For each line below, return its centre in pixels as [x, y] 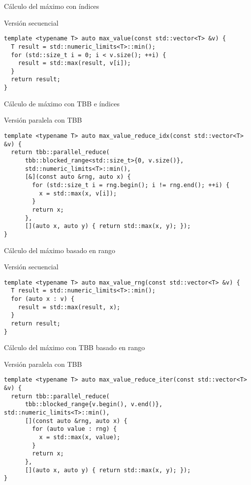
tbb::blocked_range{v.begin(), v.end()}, [94, 404]
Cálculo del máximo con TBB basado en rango [75, 347]
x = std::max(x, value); [80, 437]
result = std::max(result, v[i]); [74, 63]
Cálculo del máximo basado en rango [60, 250]
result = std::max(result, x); [69, 307]
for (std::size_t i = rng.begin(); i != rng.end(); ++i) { [131, 185]
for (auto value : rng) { [75, 429]
